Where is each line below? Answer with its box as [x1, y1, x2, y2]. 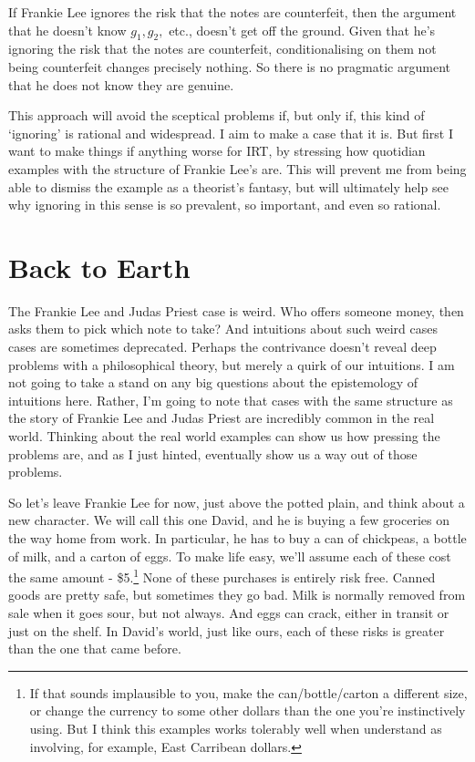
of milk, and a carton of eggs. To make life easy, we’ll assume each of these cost [8, 546, 451, 565]
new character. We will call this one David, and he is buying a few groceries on [8, 510, 449, 530]
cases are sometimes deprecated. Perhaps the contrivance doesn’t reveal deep [8, 337, 437, 356]
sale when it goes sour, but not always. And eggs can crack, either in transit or [8, 603, 449, 623]
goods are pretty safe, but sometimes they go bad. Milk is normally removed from [8, 585, 466, 604]
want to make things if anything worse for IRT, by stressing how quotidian [8, 141, 426, 160]
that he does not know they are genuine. [8, 75, 234, 94]
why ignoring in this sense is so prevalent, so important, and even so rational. [8, 195, 441, 214]
